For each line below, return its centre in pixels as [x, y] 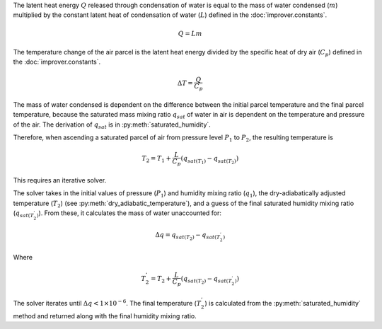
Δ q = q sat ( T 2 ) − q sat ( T [188, 236]
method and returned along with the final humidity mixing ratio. [105, 316]
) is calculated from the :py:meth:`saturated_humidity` [283, 304]
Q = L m [190, 33]
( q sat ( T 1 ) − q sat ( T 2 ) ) [210, 160]
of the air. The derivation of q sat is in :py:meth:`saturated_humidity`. [112, 125]
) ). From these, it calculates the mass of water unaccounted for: [129, 214]
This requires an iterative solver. [60, 180]
